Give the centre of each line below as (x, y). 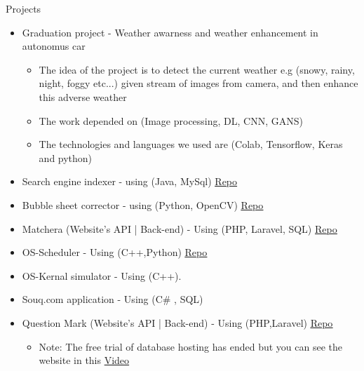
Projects (23, 8)
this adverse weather (83, 96)
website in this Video (84, 360)
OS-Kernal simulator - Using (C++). (102, 275)
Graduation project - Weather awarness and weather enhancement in (170, 32)
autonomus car (54, 46)
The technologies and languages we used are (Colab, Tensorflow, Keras (191, 144)
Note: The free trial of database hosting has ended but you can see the (191, 346)
